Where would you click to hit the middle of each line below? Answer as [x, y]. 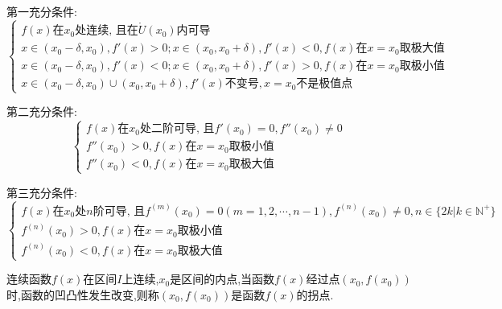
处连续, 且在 [107, 31]
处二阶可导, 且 [177, 129]
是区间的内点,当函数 [222, 279]
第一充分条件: [42, 11]
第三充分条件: [42, 192]
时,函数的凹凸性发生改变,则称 [83, 294]
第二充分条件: [42, 111]
